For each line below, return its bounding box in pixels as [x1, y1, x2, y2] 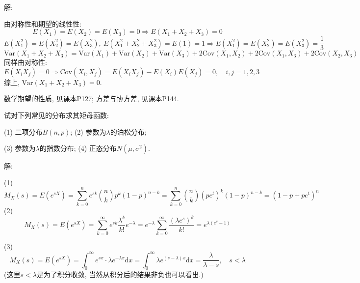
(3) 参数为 [4, 143, 36, 153]
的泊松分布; [110, 126, 147, 137]
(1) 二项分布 [4, 126, 43, 137]
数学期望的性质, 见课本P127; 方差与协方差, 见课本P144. [4, 93, 179, 104]
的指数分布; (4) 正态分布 [39, 143, 117, 153]
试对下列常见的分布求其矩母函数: [4, 110, 109, 120]
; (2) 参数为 [70, 126, 106, 137]
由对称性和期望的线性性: [4, 18, 81, 28]
